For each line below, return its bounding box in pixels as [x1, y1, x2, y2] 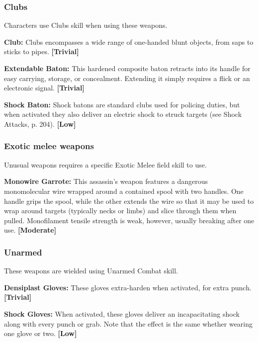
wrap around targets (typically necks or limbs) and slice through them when [4, 205, 237, 216]
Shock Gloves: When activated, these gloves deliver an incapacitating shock [4, 308, 240, 319]
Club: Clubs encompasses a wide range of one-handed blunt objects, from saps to [4, 36, 254, 47]
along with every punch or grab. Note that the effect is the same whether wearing [4, 318, 253, 329]
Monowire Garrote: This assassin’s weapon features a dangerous [4, 176, 208, 186]
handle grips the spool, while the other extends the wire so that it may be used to [4, 195, 254, 206]
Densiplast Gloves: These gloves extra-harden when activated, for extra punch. [4, 282, 252, 292]
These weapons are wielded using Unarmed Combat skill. [4, 265, 178, 276]
